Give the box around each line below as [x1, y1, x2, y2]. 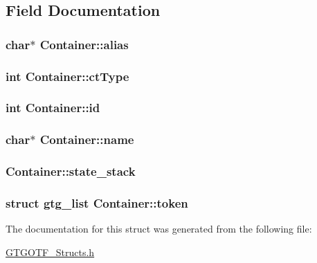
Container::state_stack [6, 163, 136, 180]
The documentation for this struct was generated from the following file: [6, 221, 312, 236]
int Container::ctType [6, 67, 129, 84]
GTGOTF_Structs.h [6, 244, 95, 259]
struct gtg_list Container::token [6, 194, 188, 211]
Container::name [39, 131, 134, 148]
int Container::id [6, 99, 100, 116]
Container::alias [39, 35, 129, 53]
